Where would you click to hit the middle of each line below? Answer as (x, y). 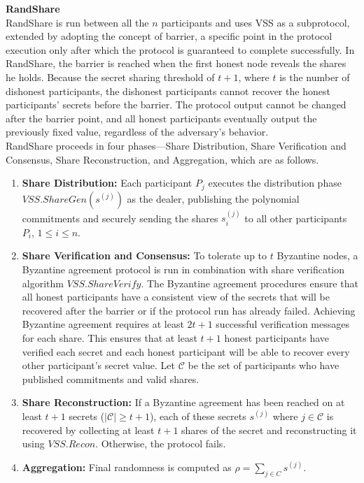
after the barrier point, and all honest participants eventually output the (161, 118)
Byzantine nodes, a (317, 255)
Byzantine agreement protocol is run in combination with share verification (183, 269)
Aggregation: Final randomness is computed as (127, 467)
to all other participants (296, 218)
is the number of (315, 77)
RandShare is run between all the (77, 22)
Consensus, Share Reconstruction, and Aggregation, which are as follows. (162, 159)
